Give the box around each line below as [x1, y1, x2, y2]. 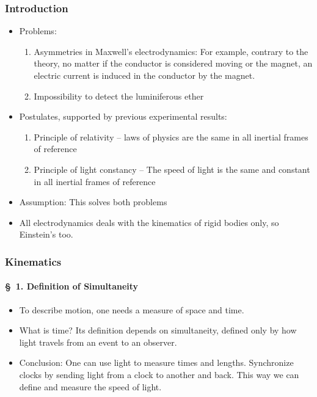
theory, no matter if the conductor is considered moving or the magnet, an [34, 57, 313, 70]
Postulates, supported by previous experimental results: [19, 110, 227, 123]
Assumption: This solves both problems [19, 195, 167, 208]
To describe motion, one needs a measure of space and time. [19, 303, 244, 316]
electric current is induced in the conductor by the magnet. [34, 69, 255, 81]
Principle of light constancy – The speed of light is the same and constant [34, 162, 310, 175]
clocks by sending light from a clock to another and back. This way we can [19, 368, 299, 381]
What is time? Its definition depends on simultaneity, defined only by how [19, 324, 297, 337]
